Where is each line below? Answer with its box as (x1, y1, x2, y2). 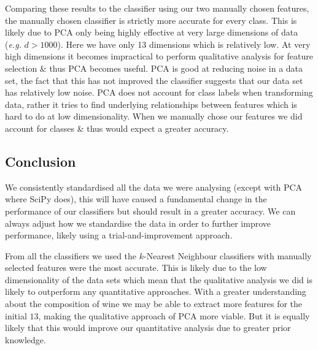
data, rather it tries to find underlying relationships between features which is (5, 97, 297, 110)
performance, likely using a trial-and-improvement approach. (5, 229, 233, 242)
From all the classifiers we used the (5, 249, 137, 262)
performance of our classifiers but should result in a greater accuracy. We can (5, 204, 296, 217)
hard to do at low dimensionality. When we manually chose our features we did (5, 110, 303, 123)
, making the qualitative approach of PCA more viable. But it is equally (38, 309, 310, 322)
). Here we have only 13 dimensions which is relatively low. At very (57, 37, 311, 50)
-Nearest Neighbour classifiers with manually (144, 249, 312, 262)
